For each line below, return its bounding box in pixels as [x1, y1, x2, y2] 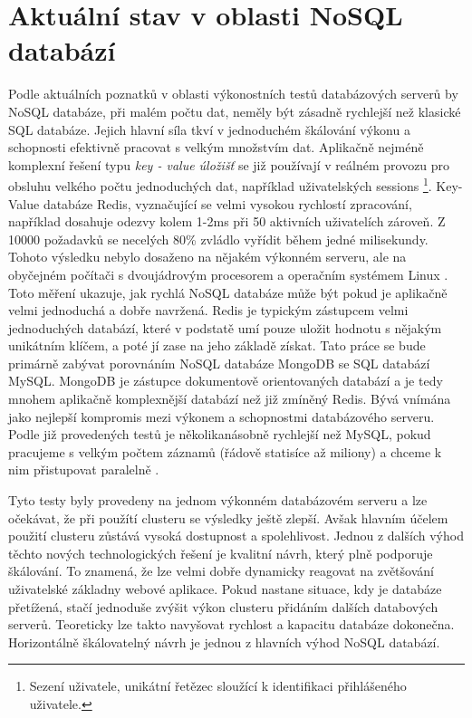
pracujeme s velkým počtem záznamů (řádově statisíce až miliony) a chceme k [8, 442, 442, 461]
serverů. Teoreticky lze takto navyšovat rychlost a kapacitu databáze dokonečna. [8, 615, 455, 634]
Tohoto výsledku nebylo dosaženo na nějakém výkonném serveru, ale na [8, 247, 407, 266]
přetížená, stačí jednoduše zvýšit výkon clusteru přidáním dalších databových [8, 597, 438, 616]
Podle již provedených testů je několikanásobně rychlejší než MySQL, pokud [8, 425, 431, 444]
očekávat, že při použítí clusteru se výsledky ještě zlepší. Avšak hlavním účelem [8, 508, 448, 527]
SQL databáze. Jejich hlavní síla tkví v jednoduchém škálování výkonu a [8, 120, 410, 139]
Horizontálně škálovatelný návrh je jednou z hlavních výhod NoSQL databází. [8, 632, 440, 651]
